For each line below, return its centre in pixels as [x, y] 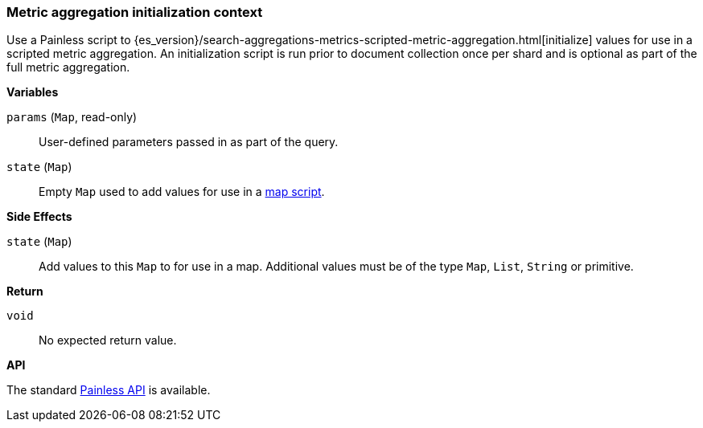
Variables [33, 92]
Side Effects [39, 217]
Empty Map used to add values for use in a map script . [182, 192]
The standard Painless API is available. [109, 390]
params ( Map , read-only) [72, 117]
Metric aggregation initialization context [135, 12]
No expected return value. [108, 340]
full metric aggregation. [68, 67]
